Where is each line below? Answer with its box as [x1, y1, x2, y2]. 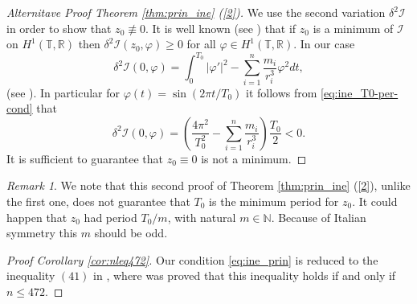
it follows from [246, 84, 317, 101]
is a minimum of [313, 19, 394, 36]
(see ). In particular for [6, 84, 120, 101]
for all [186, 35, 216, 52]
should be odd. [94, 224, 168, 241]
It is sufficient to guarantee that [6, 150, 164, 166]
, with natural [167, 208, 236, 225]
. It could [352, 192, 398, 209]
